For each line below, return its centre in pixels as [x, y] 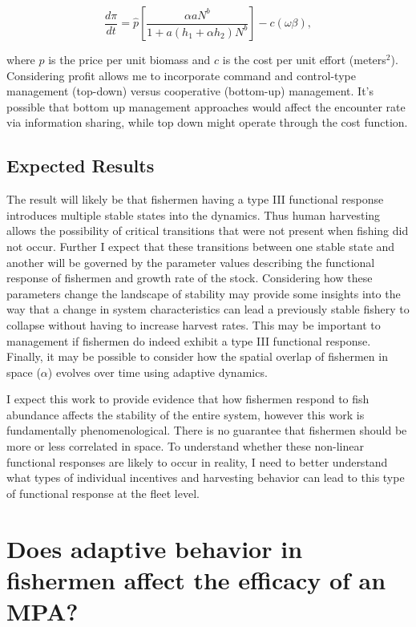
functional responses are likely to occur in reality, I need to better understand [197, 461]
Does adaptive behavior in [155, 548]
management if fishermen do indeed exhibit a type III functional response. [189, 340]
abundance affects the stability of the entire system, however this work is [186, 414]
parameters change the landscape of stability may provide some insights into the [204, 293]
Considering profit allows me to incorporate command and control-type [181, 75]
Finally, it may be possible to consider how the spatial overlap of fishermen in [197, 356]
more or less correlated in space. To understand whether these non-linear [185, 446]
